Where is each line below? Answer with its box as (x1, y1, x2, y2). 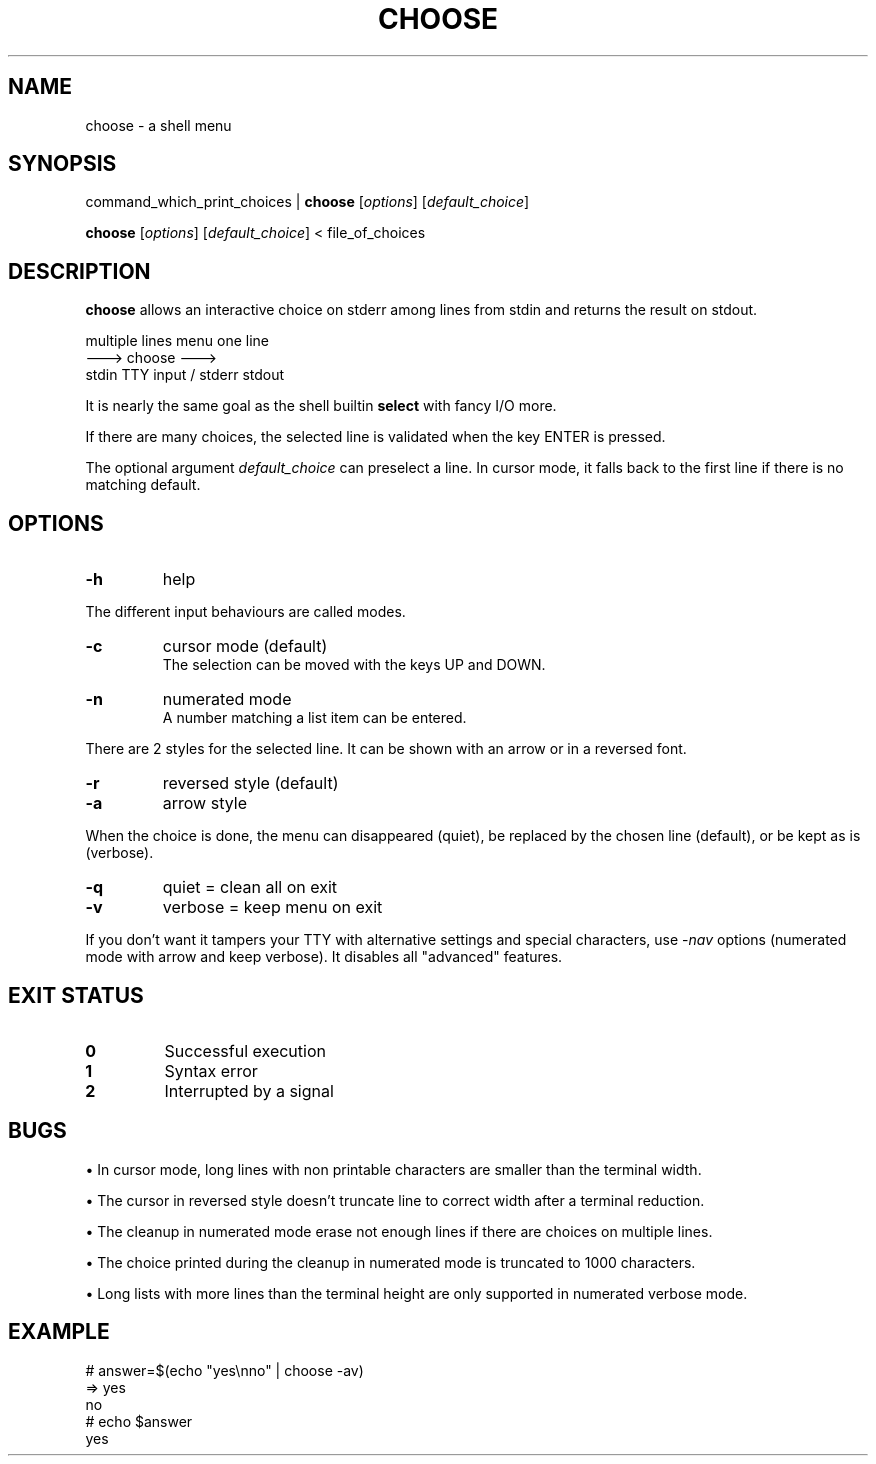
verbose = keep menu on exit (162, 897, 383, 918)
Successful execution (164, 1040, 326, 1061)
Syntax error (164, 1060, 258, 1081)
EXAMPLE (8, 1319, 110, 1345)
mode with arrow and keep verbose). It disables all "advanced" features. (85, 948, 563, 966)
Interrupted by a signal (164, 1080, 334, 1101)
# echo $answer (85, 1412, 193, 1430)
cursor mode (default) (162, 636, 328, 657)
